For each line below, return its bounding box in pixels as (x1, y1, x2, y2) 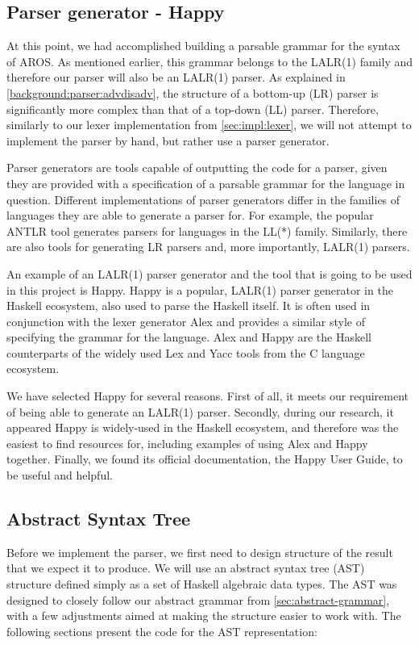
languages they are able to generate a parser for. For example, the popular (6, 207, 374, 224)
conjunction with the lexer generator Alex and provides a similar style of (6, 312, 365, 329)
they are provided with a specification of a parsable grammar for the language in (6, 174, 405, 191)
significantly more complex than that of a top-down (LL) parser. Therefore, (6, 100, 379, 117)
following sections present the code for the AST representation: (6, 622, 317, 639)
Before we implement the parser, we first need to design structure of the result (6, 543, 393, 560)
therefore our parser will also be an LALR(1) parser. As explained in (6, 69, 346, 86)
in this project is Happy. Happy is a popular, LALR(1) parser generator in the (6, 281, 393, 298)
